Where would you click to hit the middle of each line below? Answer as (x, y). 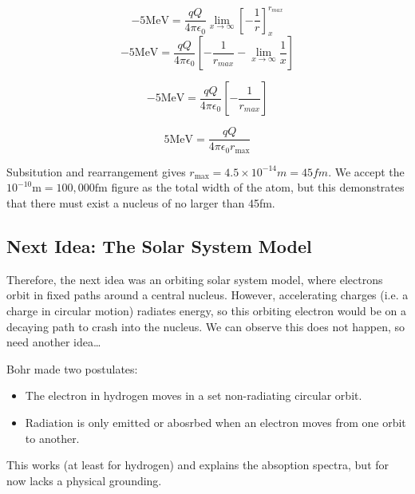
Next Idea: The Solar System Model (159, 245)
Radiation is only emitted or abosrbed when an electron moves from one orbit (215, 422)
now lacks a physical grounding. (84, 480)
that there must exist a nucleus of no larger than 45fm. (141, 203)
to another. (52, 438)
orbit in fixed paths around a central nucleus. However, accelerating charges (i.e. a (207, 295)
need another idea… (54, 342)
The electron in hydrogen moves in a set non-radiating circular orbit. (194, 395)
